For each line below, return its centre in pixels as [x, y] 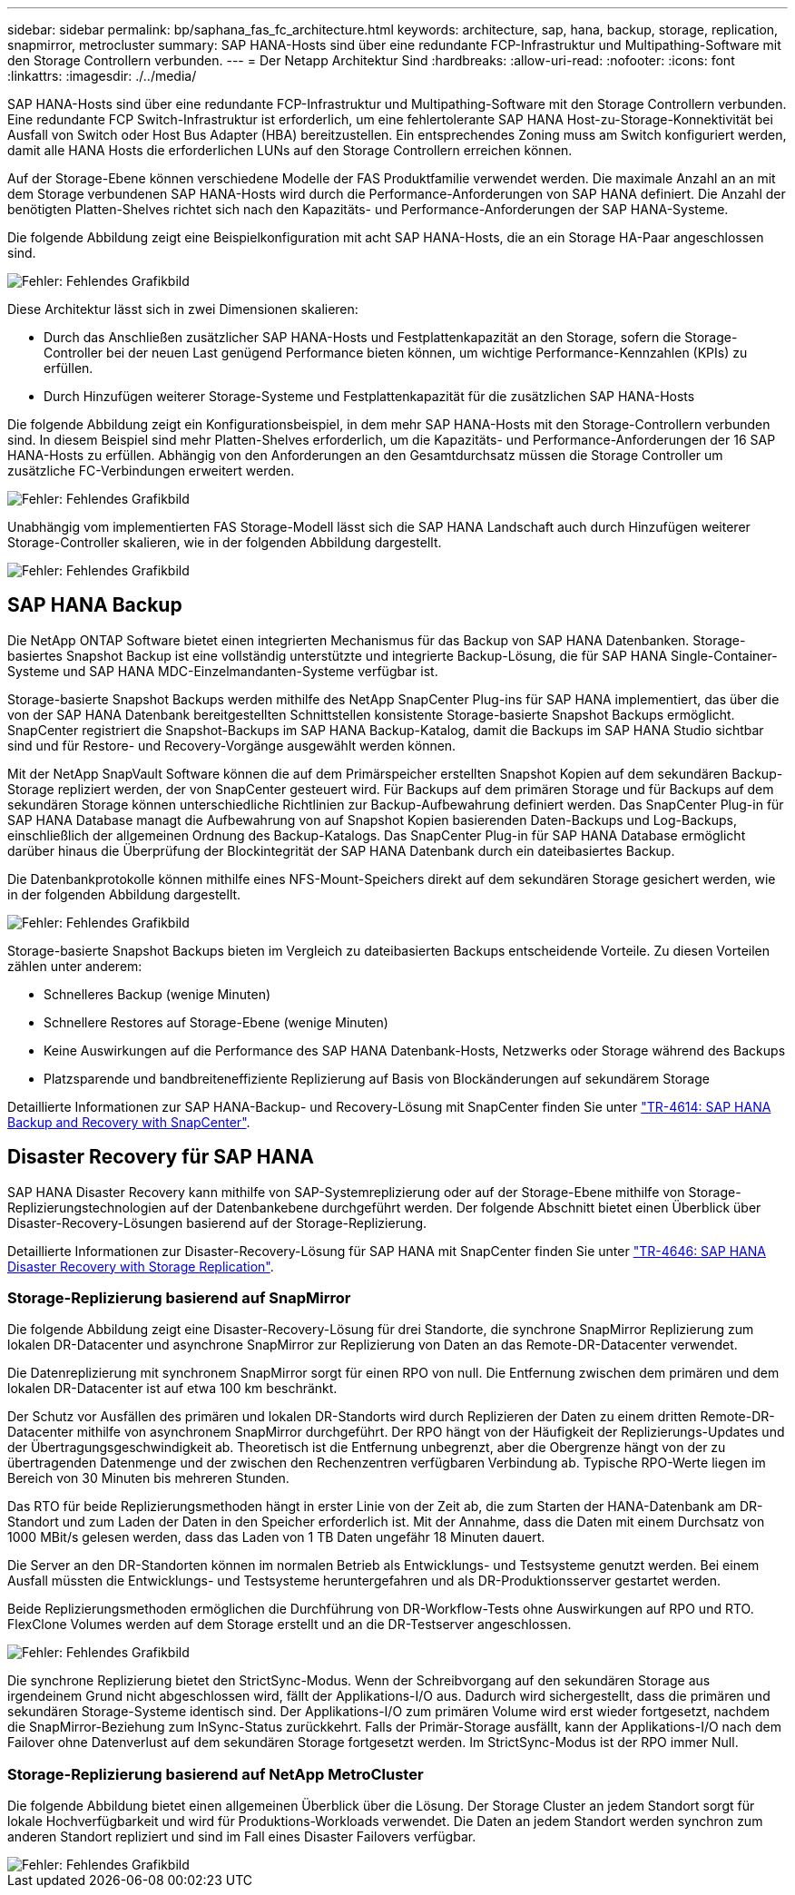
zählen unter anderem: [75, 966]
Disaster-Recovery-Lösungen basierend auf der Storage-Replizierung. [217, 1222]
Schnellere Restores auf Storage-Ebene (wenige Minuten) [216, 1022]
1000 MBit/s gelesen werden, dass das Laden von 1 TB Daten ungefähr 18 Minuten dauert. [276, 1537]
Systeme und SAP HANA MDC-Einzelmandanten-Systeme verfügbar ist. [223, 671]
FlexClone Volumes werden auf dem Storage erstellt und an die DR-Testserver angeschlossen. [290, 1625]
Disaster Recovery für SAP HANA [161, 1157]
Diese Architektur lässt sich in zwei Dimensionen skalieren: [183, 309]
